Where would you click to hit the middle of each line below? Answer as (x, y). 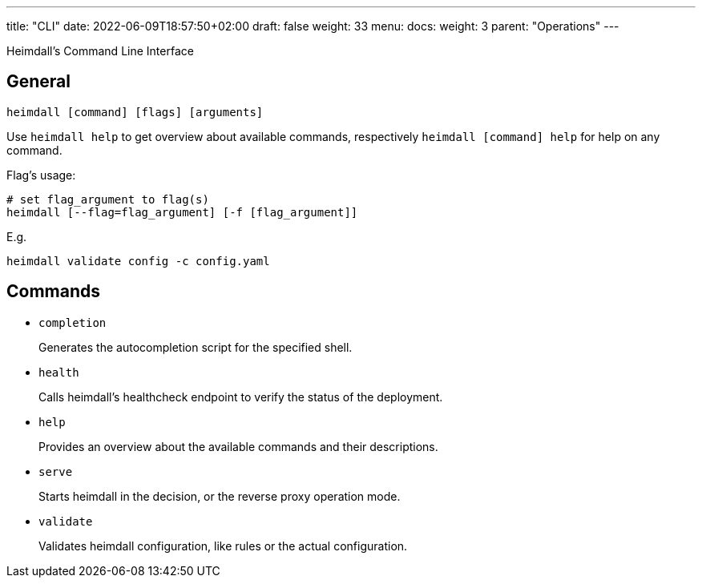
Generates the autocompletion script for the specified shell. (196, 347)
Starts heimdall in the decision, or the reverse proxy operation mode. (220, 496)
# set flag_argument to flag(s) (108, 199)
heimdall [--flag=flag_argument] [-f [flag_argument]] (182, 212)
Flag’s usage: (41, 175)
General (39, 82)
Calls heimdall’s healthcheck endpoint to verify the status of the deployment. (241, 397)
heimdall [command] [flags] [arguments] (135, 112)
